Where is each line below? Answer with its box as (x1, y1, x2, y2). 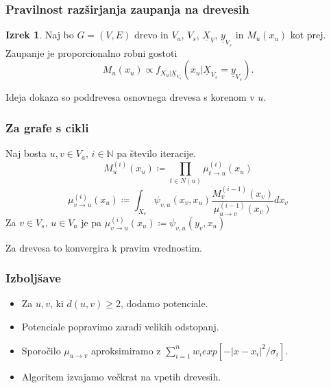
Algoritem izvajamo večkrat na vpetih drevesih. (21, 369, 221, 383)
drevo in (134, 27, 169, 42)
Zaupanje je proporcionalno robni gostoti (5, 45, 177, 60)
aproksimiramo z (90, 343, 161, 357)
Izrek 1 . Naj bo (5, 27, 74, 42)
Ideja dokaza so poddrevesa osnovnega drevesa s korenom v (5, 90, 255, 104)
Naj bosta (5, 146, 47, 160)
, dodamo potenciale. (121, 296, 208, 311)
